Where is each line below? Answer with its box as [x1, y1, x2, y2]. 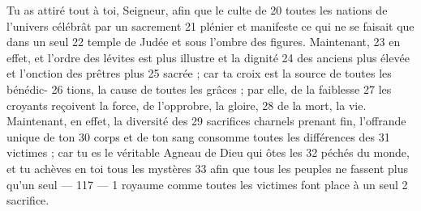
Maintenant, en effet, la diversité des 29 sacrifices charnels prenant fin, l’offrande [6, 112, 406, 129]
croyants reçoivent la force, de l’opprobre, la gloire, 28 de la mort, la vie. [6, 96, 367, 113]
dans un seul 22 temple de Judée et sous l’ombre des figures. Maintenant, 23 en [6, 33, 401, 50]
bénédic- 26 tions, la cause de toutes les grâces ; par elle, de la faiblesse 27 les [6, 80, 392, 97]
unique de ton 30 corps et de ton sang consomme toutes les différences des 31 [6, 128, 390, 145]
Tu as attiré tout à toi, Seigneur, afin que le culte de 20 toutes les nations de [6, 2, 388, 18]
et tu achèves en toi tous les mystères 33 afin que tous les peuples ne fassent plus [6, 159, 409, 176]
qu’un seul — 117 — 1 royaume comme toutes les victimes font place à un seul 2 [6, 175, 408, 192]
